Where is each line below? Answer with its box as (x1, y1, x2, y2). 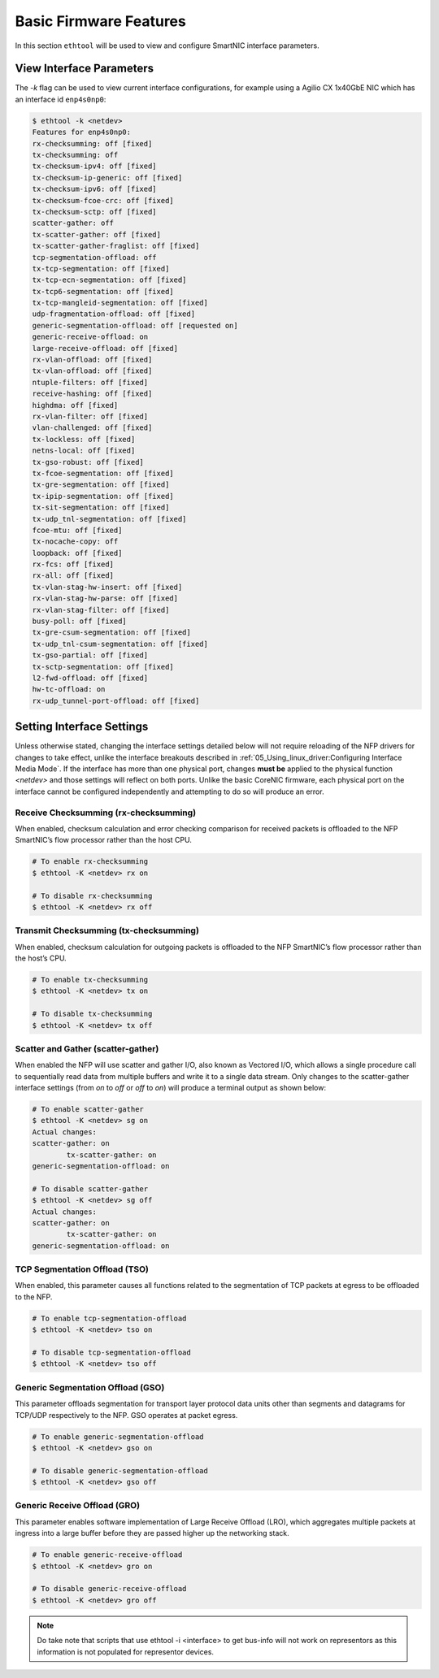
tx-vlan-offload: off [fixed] (32, 366, 153, 375)
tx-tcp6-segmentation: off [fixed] (32, 287, 174, 296)
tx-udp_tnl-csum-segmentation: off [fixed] (32, 639, 209, 648)
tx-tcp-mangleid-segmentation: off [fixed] (32, 298, 209, 308)
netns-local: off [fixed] (32, 446, 136, 455)
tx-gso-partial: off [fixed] (32, 651, 149, 660)
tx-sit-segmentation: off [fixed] (32, 503, 170, 512)
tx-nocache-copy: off (32, 537, 119, 546)
